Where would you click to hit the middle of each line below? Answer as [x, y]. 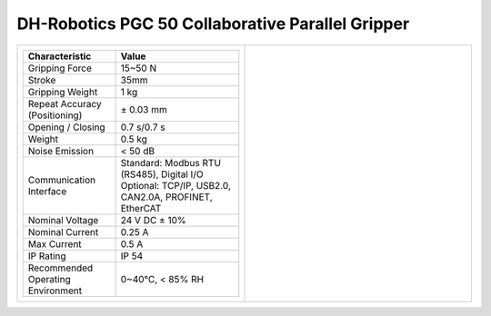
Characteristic [60, 56]
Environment [55, 291]
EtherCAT [141, 208]
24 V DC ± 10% [153, 220]
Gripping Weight [63, 92]
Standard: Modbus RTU [171, 163]
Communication [62, 180]
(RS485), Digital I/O [162, 174]
